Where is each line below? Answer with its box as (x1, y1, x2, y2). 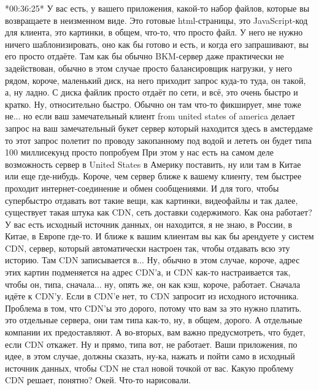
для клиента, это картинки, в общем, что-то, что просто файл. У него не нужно (5, 26, 303, 39)
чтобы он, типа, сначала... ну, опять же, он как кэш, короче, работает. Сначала (5, 277, 301, 290)
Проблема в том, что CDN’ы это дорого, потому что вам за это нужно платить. (5, 301, 302, 314)
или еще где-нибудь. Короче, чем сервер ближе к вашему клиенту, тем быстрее (5, 170, 302, 182)
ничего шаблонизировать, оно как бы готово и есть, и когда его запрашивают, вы (5, 37, 309, 50)
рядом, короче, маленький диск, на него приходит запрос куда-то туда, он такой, (5, 73, 306, 86)
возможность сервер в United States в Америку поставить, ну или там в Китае (5, 157, 301, 170)
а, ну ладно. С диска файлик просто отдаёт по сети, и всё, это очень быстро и (5, 86, 298, 99)
